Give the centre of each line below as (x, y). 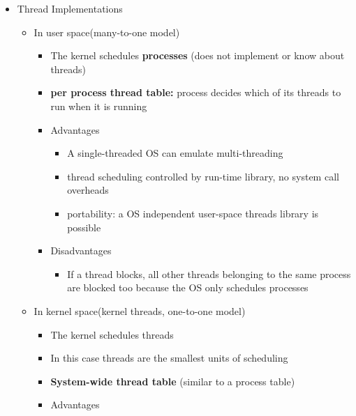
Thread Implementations (70, 8)
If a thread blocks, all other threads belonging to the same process (209, 274)
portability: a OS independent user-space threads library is (193, 213)
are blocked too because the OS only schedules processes (188, 287)
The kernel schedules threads (112, 334)
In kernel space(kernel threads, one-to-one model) (140, 310)
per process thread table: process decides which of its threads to (196, 92)
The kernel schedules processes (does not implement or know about (198, 55)
